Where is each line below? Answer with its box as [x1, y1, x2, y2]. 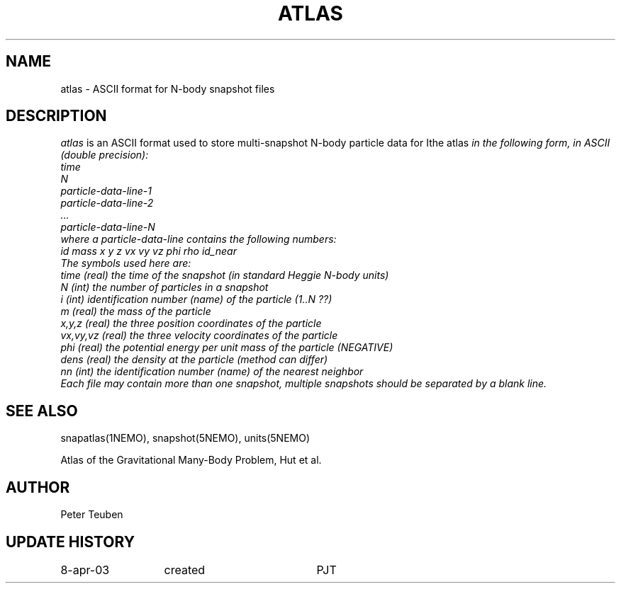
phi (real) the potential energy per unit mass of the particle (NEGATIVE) [60, 341, 393, 354]
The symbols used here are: [60, 257, 191, 270]
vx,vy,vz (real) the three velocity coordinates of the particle [60, 329, 338, 342]
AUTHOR [6, 478, 70, 496]
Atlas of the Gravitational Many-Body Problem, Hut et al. [60, 454, 322, 467]
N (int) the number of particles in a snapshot [60, 281, 269, 294]
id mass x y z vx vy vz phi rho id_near [60, 245, 237, 258]
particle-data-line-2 [60, 197, 154, 210]
